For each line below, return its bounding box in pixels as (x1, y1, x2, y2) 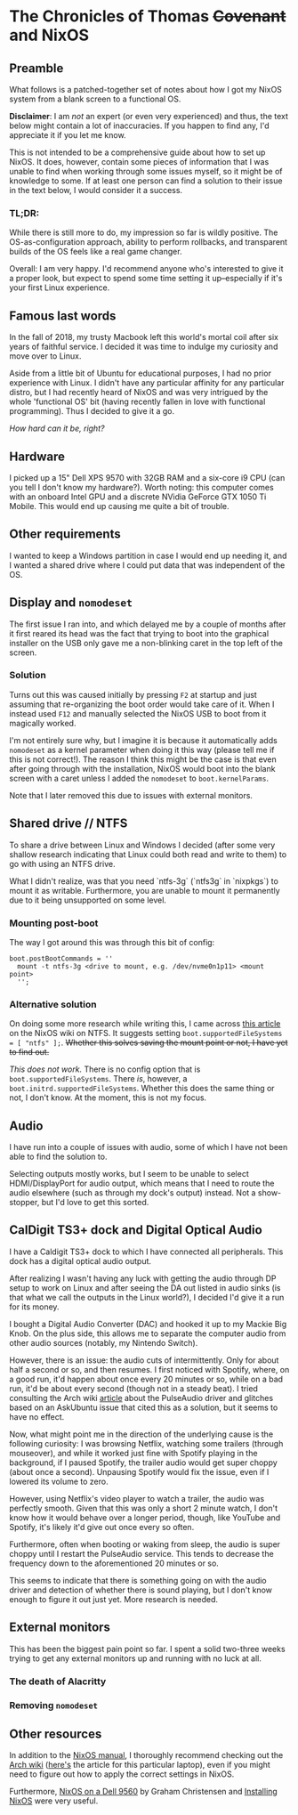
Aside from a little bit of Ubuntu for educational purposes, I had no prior (9, 368, 271, 379)
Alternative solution (9, 998, 97, 1010)
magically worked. (9, 717, 77, 728)
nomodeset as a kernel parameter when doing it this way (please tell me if (9, 744, 275, 755)
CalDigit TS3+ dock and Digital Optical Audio (9, 1222, 262, 1238)
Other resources (9, 1726, 102, 1741)
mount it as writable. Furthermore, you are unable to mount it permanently (9, 885, 280, 895)
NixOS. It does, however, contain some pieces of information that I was (9, 157, 270, 166)
